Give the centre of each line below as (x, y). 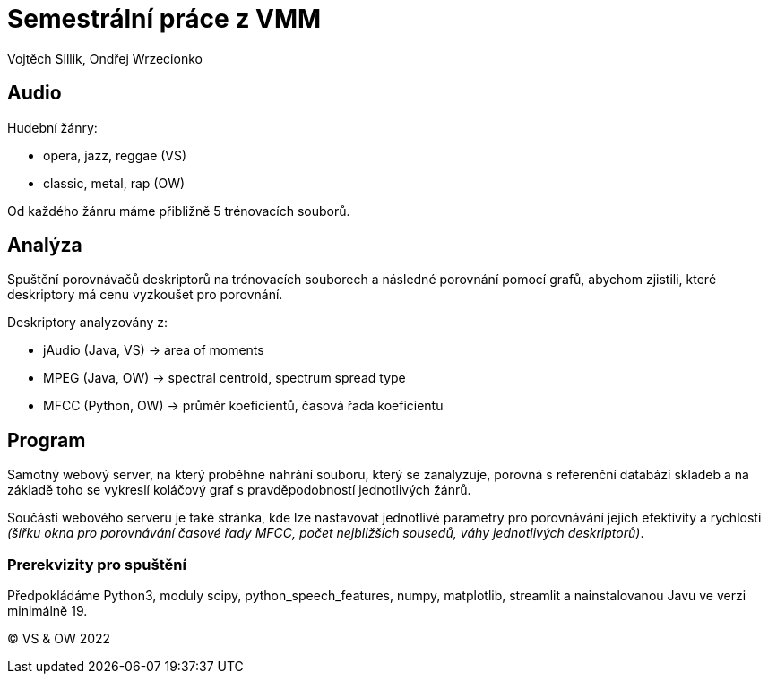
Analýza (45, 246)
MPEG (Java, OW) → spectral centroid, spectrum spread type (224, 378)
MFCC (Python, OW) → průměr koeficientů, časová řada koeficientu (243, 406)
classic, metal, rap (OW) (114, 183)
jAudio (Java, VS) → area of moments (154, 350)
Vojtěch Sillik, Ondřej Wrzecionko (105, 58)
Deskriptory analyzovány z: (88, 323)
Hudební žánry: (52, 127)
